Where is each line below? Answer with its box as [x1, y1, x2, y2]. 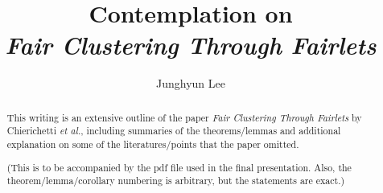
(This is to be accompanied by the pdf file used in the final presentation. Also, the [6, 160, 352, 174]
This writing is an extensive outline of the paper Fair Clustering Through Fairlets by [6, 110, 362, 124]
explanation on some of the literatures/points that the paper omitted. [6, 138, 299, 151]
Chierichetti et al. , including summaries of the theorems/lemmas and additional [6, 124, 341, 138]
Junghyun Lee [156, 75, 225, 92]
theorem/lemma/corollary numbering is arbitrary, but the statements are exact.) [6, 174, 345, 187]
